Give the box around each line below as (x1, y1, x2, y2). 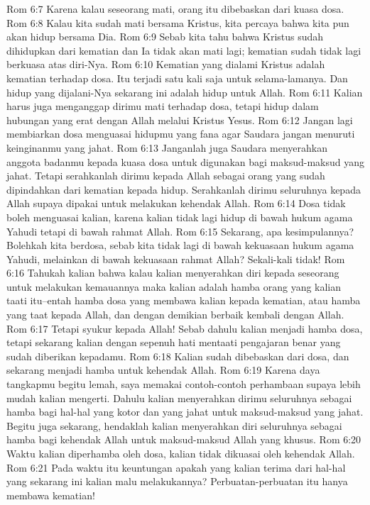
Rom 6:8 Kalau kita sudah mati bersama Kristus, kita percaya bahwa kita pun (6, 15, 349, 30)
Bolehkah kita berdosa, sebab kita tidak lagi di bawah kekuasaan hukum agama (6, 238, 354, 252)
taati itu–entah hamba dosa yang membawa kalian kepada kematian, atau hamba (6, 293, 361, 308)
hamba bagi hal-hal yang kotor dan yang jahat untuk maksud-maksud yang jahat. (6, 404, 364, 419)
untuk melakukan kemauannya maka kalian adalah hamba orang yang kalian (6, 279, 342, 294)
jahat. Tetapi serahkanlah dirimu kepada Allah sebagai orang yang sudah (6, 168, 325, 183)
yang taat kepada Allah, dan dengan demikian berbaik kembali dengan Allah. (6, 307, 344, 322)
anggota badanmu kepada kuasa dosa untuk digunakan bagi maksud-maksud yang (6, 154, 364, 169)
